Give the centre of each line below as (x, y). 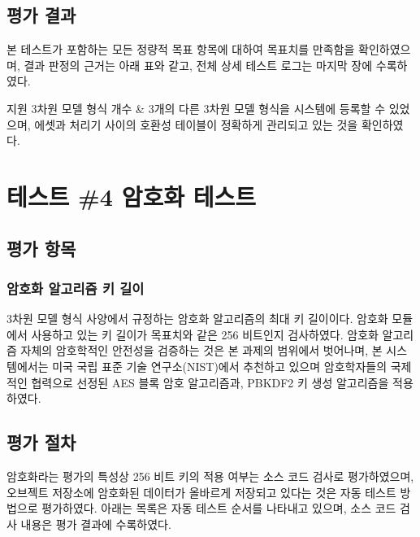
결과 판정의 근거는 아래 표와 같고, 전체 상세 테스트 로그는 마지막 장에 (198, 65)
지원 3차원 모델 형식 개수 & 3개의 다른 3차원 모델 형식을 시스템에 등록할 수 (196, 108)
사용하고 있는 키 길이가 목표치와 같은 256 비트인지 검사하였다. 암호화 (205, 334)
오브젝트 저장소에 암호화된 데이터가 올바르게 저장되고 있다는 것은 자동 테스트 (201, 492)
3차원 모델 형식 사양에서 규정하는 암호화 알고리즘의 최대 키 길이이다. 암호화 (197, 319)
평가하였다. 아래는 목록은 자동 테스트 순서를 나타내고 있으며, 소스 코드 (219, 508)
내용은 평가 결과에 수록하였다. (96, 524)
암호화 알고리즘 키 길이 (76, 288)
